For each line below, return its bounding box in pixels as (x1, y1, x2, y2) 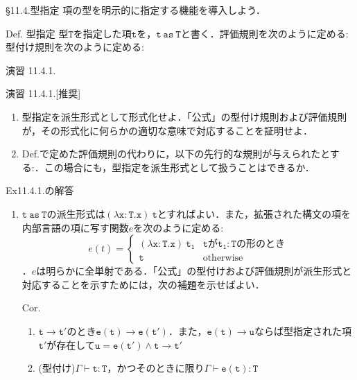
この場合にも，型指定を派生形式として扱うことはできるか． (44, 159, 315, 174)
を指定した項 (73, 26, 132, 40)
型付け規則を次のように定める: (6, 40, 144, 54)
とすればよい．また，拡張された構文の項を (157, 206, 351, 221)
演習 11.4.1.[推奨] (6, 86, 81, 101)
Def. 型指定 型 (6, 26, 69, 40)
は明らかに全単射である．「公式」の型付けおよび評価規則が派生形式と (36, 264, 352, 278)
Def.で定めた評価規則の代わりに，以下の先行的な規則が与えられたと (21, 146, 330, 161)
